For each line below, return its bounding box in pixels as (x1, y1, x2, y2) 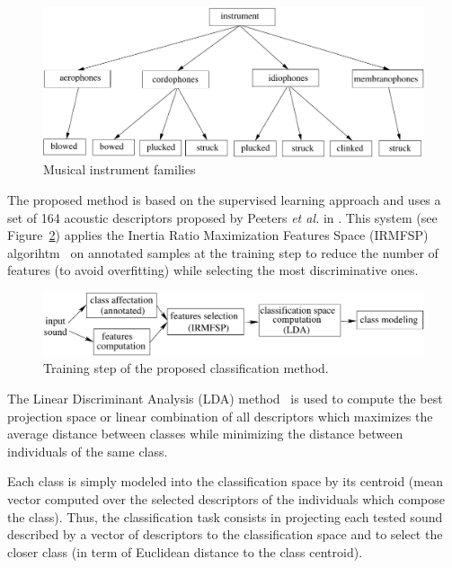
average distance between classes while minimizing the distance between (7, 424, 403, 443)
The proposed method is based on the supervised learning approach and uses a (7, 191, 441, 209)
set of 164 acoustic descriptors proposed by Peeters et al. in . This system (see (7, 208, 438, 226)
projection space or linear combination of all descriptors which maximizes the (7, 406, 433, 425)
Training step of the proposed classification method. (43, 359, 329, 377)
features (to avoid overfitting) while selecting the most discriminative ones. (7, 261, 419, 280)
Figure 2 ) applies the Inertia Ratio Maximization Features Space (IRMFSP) (7, 226, 429, 244)
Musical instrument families (43, 160, 196, 179)
